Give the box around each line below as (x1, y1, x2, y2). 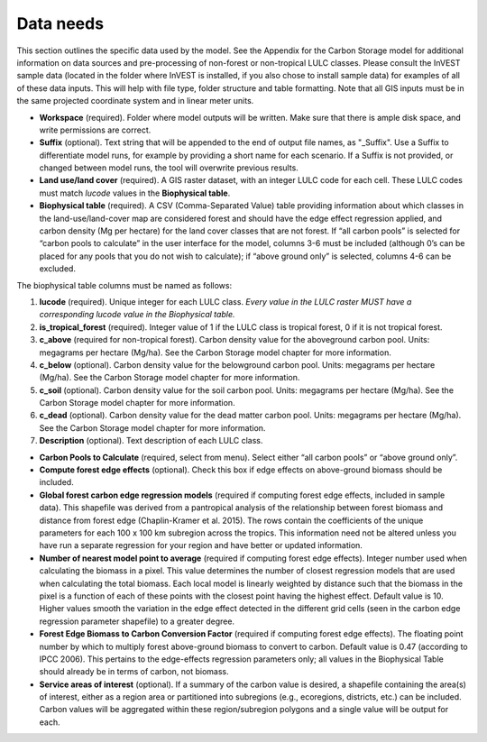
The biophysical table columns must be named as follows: (16, 279, 233, 290)
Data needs (16, 14, 104, 33)
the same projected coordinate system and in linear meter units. (16, 96, 254, 106)
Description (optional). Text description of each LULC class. (39, 435, 263, 446)
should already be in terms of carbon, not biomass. (39, 666, 229, 677)
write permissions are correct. (39, 124, 152, 135)
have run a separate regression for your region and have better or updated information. (39, 540, 363, 551)
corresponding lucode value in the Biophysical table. (39, 309, 235, 320)
